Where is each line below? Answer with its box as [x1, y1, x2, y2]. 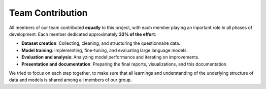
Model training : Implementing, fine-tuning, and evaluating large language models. [21, 47, 188, 53]
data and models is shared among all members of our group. [9, 77, 132, 83]
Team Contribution [9, 7, 88, 18]
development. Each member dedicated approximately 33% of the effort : [9, 31, 156, 37]
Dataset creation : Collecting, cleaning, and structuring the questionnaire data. [21, 40, 181, 46]
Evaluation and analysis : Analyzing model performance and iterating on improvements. [21, 54, 199, 60]
